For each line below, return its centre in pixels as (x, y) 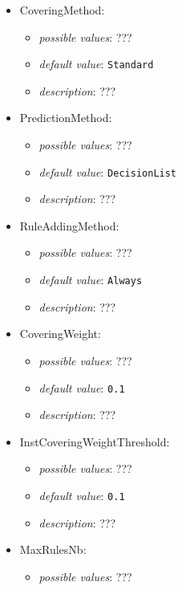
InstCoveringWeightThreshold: (95, 441)
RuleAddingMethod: (69, 225)
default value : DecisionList (108, 171)
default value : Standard (96, 64)
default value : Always (91, 280)
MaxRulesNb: (53, 549)
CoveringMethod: (62, 10)
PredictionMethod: (66, 118)
